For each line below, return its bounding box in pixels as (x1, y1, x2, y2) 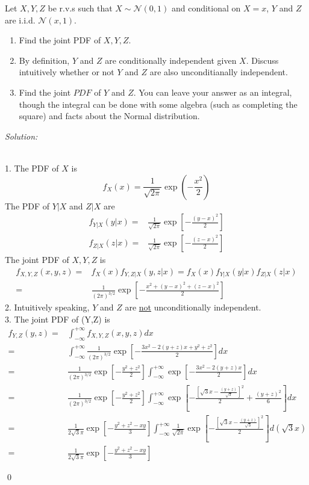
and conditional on (171, 2, 241, 14)
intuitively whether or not (19, 66, 114, 78)
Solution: (5, 129, 38, 142)
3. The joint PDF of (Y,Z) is (5, 312, 110, 325)
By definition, (19, 54, 70, 66)
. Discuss (246, 54, 279, 66)
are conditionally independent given (105, 54, 237, 66)
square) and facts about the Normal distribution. (19, 110, 200, 122)
